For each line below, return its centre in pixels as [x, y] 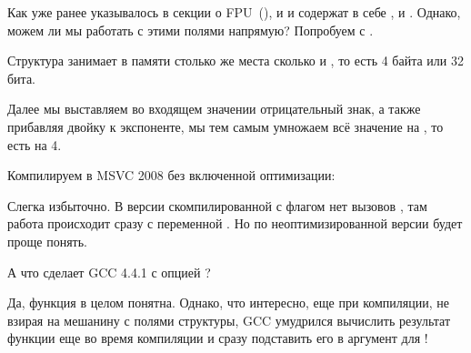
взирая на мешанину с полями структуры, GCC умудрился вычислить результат [229, 320]
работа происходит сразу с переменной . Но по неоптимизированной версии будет [235, 223]
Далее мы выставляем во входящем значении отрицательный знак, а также [214, 109]
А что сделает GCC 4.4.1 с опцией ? [109, 272]
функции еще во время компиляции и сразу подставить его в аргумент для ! [218, 338]
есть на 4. [35, 144]
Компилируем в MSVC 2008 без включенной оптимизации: [171, 175]
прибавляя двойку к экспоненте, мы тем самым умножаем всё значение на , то [225, 126]
